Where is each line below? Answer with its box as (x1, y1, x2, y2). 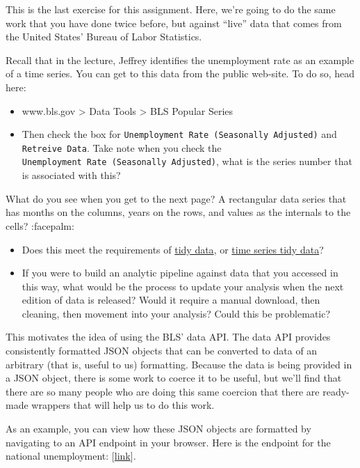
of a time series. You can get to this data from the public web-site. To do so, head (6, 66, 355, 81)
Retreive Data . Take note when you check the (22, 140, 222, 155)
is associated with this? (22, 168, 121, 182)
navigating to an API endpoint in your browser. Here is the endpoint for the (6, 435, 331, 449)
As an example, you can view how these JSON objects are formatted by (6, 421, 311, 436)
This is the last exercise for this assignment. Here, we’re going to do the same (6, 2, 336, 16)
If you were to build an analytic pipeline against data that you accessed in (22, 265, 338, 280)
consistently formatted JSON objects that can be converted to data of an (6, 343, 318, 358)
